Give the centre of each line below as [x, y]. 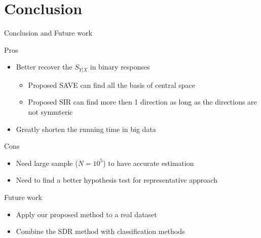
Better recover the [44, 67]
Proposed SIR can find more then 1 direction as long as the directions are [142, 102]
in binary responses [120, 67]
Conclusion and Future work [48, 33]
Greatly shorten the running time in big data [86, 129]
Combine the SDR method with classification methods [100, 231]
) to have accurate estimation [148, 163]
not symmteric [50, 111]
